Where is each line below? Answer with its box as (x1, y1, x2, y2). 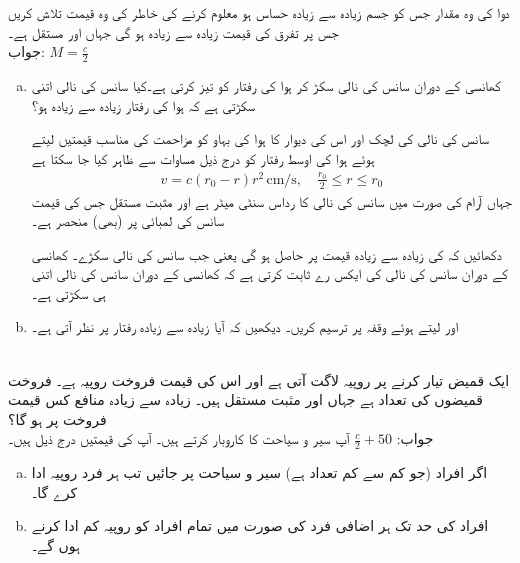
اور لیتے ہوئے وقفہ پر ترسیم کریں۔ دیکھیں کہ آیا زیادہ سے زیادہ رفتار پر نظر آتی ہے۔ (31, 316, 459, 337)
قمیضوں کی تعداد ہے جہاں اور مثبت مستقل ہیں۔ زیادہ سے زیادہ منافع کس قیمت (8, 389, 483, 410)
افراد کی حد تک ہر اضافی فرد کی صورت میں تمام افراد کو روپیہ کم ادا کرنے (31, 515, 489, 536)
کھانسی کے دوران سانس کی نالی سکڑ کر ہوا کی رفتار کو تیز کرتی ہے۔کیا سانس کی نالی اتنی (31, 75, 501, 96)
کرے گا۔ (31, 481, 78, 502)
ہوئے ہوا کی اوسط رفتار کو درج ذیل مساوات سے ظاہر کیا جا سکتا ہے (31, 147, 375, 168)
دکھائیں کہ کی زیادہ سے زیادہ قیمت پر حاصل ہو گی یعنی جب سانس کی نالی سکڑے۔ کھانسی (31, 243, 502, 264)
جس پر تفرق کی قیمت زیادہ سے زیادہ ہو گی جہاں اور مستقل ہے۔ (8, 21, 339, 42)
